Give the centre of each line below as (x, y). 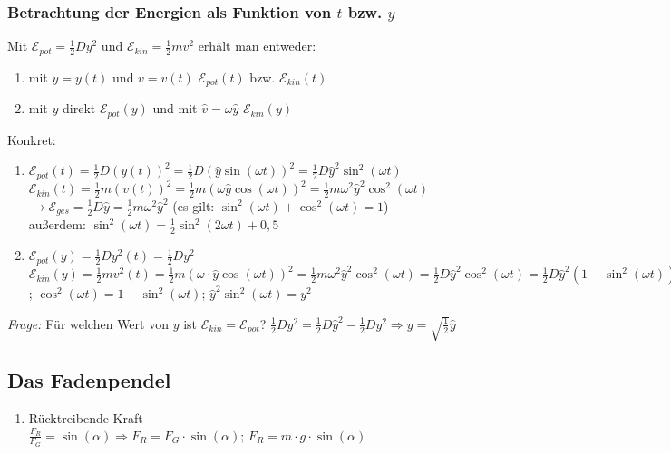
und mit (175, 108)
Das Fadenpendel (89, 380)
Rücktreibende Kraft (86, 418)
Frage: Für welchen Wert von (88, 323)
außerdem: (57, 224)
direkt (79, 108)
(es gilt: (194, 205)
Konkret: (32, 139)
